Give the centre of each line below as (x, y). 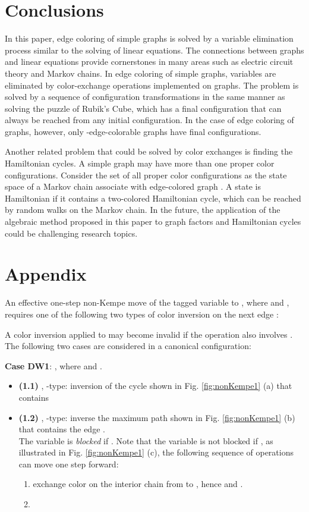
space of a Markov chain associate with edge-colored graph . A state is (133, 186)
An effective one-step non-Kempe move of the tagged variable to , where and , (147, 302)
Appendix (46, 274)
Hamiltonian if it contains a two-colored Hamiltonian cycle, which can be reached (153, 198)
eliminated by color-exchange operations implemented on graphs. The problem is (152, 85)
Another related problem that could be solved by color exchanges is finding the (149, 151)
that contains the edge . (62, 429)
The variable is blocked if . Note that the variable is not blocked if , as (146, 440)
